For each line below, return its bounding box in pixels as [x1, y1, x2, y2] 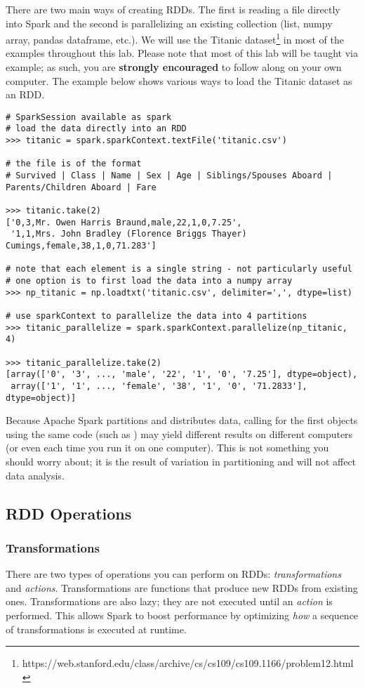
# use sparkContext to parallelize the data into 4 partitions [6, 310, 307, 321]
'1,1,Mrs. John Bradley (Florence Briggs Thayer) [11, 229, 247, 239]
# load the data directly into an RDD [6, 124, 187, 134]
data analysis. [6, 468, 65, 482]
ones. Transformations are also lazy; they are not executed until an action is [6, 594, 333, 609]
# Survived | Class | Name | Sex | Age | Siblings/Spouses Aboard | [6, 171, 333, 181]
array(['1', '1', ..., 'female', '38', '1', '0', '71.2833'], [11, 381, 307, 391]
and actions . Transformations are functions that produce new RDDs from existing [6, 580, 358, 595]
